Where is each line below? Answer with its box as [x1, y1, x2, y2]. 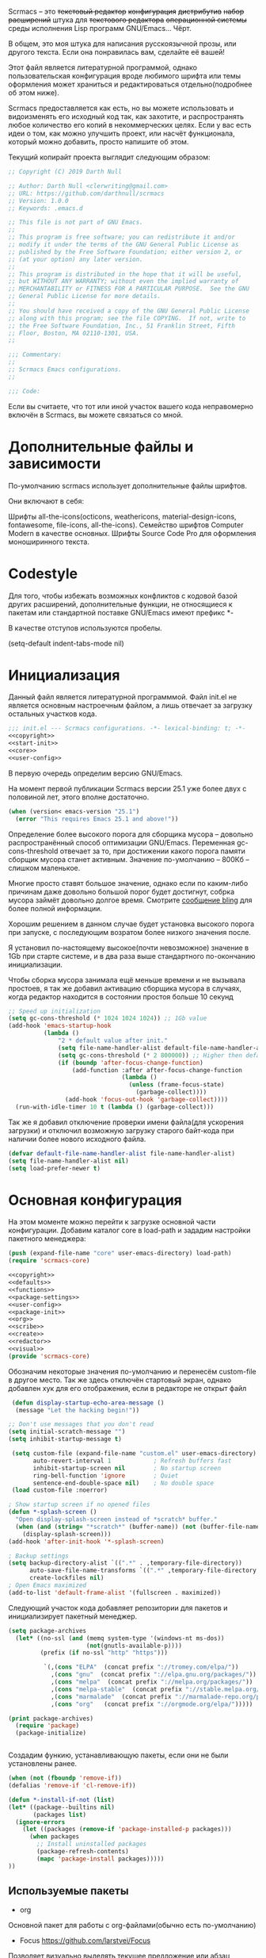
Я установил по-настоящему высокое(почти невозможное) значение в [8, 943, 249, 952]
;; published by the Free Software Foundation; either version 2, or [8, 247, 243, 256]
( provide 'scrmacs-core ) [8, 1352, 90, 1360]
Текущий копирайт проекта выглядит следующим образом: [8, 152, 211, 162]
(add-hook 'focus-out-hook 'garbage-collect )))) [64, 1096, 228, 1104]
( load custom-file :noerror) [11, 1486, 108, 1494]
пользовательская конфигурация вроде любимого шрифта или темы [8, 71, 241, 80]
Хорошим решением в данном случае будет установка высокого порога [8, 919, 255, 929]
